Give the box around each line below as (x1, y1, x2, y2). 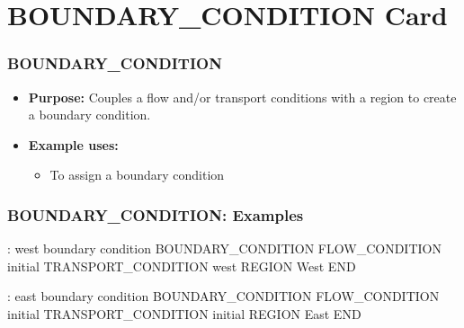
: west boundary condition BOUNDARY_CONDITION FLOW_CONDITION (7, 239, 442, 258)
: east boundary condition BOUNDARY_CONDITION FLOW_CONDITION (7, 287, 440, 306)
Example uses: (28, 135, 119, 154)
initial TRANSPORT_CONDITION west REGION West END (7, 256, 356, 275)
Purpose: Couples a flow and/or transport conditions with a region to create (28, 87, 457, 106)
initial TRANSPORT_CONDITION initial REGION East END (7, 304, 361, 323)
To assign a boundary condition (49, 165, 225, 184)
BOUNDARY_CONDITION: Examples (7, 203, 304, 226)
